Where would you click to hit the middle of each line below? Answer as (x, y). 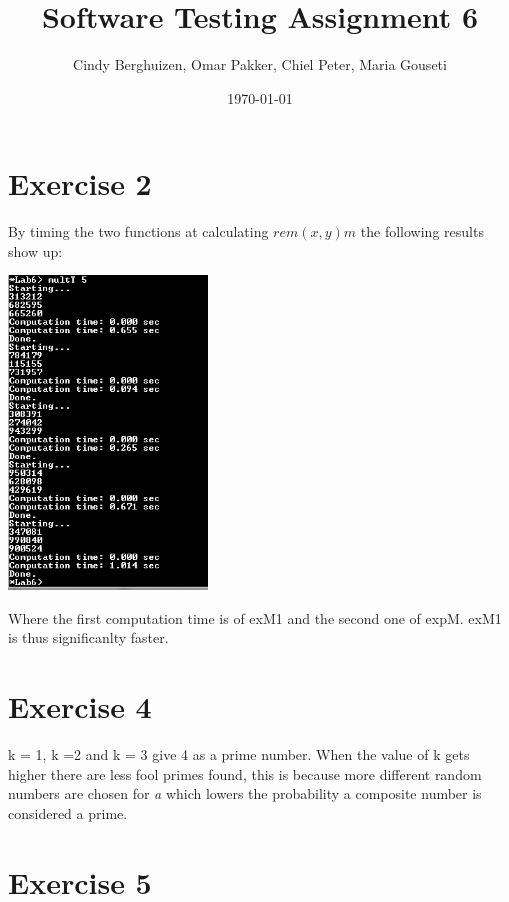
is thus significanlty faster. (88, 637)
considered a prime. (68, 812)
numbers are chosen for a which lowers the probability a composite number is (245, 793)
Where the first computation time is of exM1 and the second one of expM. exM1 (255, 617)
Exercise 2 (80, 183)
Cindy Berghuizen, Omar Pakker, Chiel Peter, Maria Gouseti (260, 64)
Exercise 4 (80, 706)
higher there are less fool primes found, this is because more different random (245, 773)
